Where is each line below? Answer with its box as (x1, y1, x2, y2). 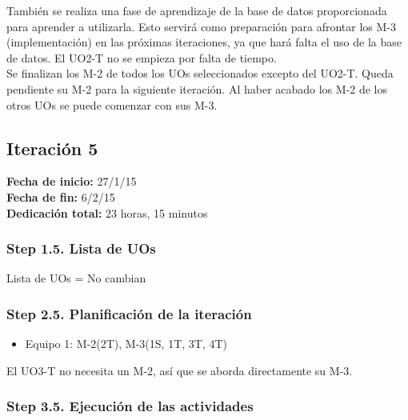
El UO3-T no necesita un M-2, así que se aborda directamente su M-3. (6, 362, 353, 378)
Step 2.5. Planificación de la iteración (6, 303, 252, 323)
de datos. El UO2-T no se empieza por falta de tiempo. (6, 49, 277, 66)
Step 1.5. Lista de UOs (6, 238, 156, 258)
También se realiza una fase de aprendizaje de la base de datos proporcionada (6, 2, 387, 18)
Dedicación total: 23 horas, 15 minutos (6, 204, 208, 221)
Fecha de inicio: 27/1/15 (6, 173, 137, 190)
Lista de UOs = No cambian (6, 270, 146, 286)
